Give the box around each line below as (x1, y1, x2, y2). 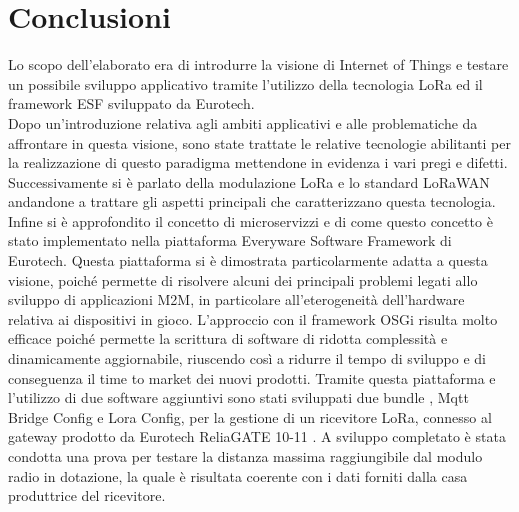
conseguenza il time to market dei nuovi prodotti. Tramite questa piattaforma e (8, 367, 496, 388)
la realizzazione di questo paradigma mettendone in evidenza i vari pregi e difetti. (8, 152, 508, 173)
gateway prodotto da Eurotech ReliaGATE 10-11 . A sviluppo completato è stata (8, 426, 506, 447)
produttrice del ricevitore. (8, 485, 166, 506)
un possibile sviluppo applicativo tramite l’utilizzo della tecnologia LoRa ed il (8, 73, 483, 94)
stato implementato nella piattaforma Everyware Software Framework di (8, 230, 452, 251)
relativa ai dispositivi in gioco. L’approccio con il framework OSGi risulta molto (8, 308, 498, 329)
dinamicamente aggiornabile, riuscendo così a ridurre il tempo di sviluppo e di (8, 348, 487, 369)
